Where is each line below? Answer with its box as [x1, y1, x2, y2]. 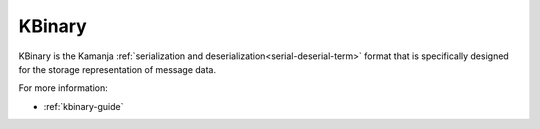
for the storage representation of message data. [18, 63, 217, 75]
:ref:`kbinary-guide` [43, 100, 124, 112]
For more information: [18, 82, 109, 94]
